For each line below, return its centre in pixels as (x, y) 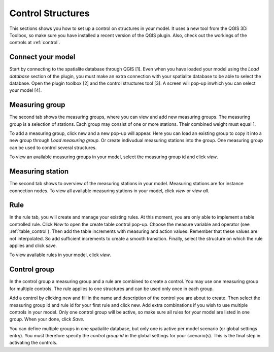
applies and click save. (33, 245)
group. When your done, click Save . (47, 319)
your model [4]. (26, 90)
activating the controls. (33, 343)
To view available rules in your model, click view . (60, 255)
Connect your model (42, 57)
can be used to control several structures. (53, 148)
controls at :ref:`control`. (35, 43)
